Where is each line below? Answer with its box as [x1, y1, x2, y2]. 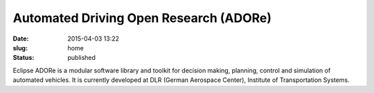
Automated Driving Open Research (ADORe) [12, 10, 272, 25]
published [67, 54, 96, 62]
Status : [12, 54, 35, 62]
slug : [12, 43, 28, 52]
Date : [12, 34, 29, 43]
